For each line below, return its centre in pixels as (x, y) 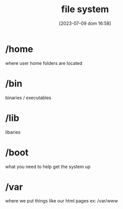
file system (85, 9)
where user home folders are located (44, 63)
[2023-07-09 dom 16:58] (85, 23)
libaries (13, 132)
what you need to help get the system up (48, 166)
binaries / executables (28, 98)
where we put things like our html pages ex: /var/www (61, 201)
